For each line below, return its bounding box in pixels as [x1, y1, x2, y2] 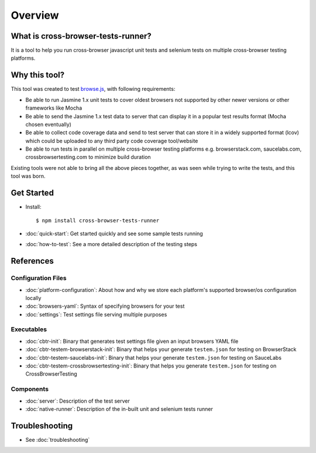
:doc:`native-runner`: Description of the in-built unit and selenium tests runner [25, 405, 214, 413]
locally [25, 294, 42, 301]
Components [11, 385, 49, 393]
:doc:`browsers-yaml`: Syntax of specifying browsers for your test [25, 302, 185, 310]
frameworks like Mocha [25, 104, 83, 111]
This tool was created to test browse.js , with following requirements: [11, 86, 176, 93]
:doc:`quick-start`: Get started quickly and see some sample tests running [25, 230, 203, 237]
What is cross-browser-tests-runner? [11, 31, 152, 41]
